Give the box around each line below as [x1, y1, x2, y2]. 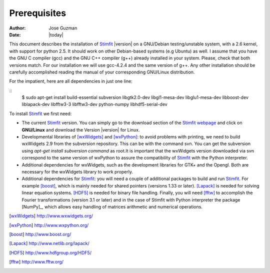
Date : [9, 31, 21, 37]
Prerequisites [9, 7, 66, 18]
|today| [48, 31, 63, 37]
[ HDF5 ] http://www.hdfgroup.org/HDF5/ [9, 249, 92, 255]
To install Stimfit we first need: [9, 110, 72, 116]
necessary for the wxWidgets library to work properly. [21, 168, 133, 174]
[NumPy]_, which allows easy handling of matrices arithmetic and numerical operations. [21, 203, 202, 209]
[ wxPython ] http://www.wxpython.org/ [9, 222, 89, 228]
